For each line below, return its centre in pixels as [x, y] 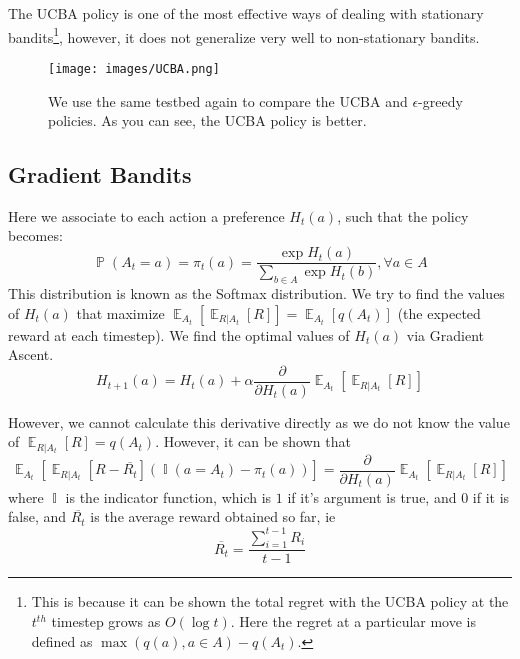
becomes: [35, 235]
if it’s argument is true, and [372, 496]
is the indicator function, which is [168, 496]
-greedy [440, 100]
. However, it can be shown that [253, 441]
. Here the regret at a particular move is [353, 621]
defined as [62, 640]
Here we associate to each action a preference [146, 215]
